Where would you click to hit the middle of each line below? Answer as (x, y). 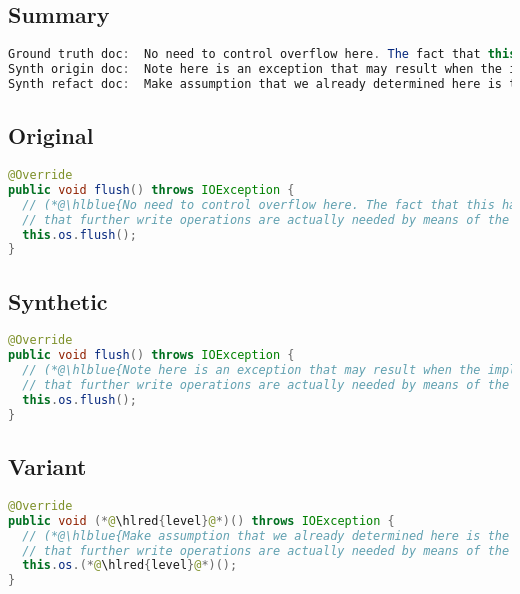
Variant (47, 466)
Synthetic (58, 300)
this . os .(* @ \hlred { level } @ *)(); (130, 565)
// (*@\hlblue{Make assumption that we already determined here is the (266, 535)
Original (51, 135)
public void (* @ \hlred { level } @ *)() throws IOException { (201, 520)
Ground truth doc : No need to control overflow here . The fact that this (262, 54)
